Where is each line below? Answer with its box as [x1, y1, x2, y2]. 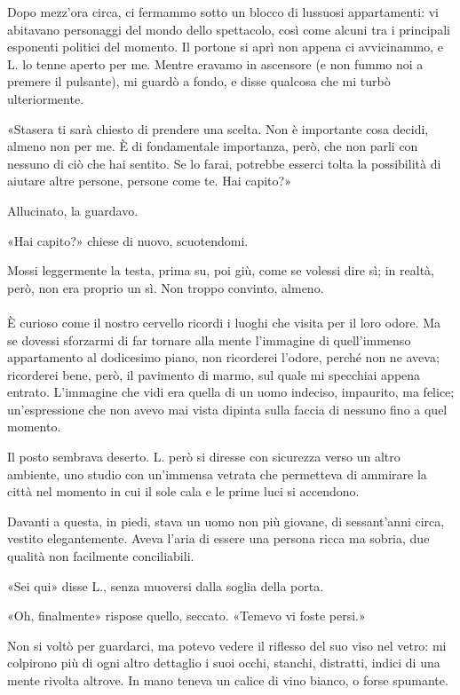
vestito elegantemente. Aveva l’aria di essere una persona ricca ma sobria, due [7, 529, 430, 548]
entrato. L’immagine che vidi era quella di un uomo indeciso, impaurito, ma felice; [7, 383, 455, 401]
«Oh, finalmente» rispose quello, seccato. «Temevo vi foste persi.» [7, 606, 366, 625]
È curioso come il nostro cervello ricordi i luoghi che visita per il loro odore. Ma [7, 312, 441, 331]
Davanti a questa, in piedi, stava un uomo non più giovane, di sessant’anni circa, [7, 511, 445, 530]
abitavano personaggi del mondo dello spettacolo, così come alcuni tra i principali [7, 20, 450, 38]
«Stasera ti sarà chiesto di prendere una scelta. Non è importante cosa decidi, [7, 119, 429, 138]
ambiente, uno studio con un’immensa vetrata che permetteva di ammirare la [7, 464, 427, 483]
